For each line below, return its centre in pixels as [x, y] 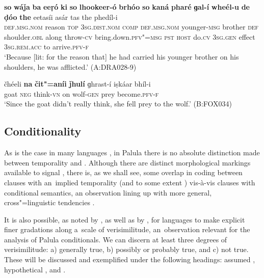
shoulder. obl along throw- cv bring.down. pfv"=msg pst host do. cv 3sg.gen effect [130, 36]
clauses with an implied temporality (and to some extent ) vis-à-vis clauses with [130, 182]
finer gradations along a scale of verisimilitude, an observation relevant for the [127, 229]
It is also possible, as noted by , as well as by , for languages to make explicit [125, 219]
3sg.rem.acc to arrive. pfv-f [46, 47]
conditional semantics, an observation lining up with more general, [108, 192]
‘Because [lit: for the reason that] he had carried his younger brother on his [122, 56]
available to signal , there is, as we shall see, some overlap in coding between [123, 172]
